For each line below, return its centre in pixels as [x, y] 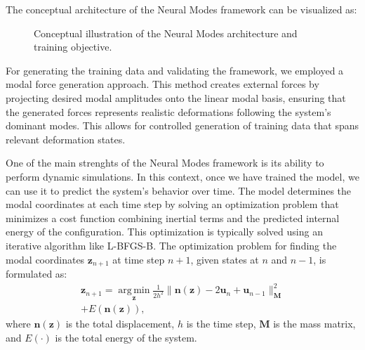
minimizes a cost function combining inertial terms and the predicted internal [173, 218]
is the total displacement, [120, 324]
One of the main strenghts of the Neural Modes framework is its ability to [165, 163]
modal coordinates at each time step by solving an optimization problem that [172, 204]
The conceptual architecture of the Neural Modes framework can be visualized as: [181, 9]
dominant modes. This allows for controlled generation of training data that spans [182, 125]
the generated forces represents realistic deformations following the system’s [168, 111]
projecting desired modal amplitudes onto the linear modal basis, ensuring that [176, 97]
